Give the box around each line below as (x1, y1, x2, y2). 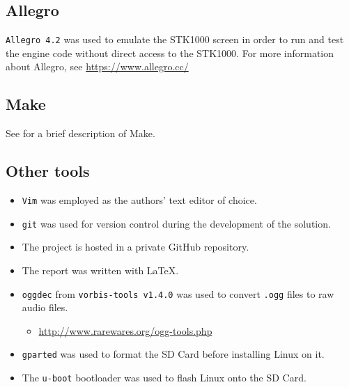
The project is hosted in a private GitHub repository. (22, 239, 249, 254)
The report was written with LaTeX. (22, 262, 179, 277)
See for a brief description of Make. (6, 126, 155, 141)
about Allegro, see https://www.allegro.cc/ (6, 59, 189, 74)
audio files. (22, 300, 68, 315)
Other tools (6, 160, 90, 182)
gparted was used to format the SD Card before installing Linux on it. (22, 347, 325, 361)
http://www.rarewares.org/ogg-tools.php (38, 323, 212, 338)
